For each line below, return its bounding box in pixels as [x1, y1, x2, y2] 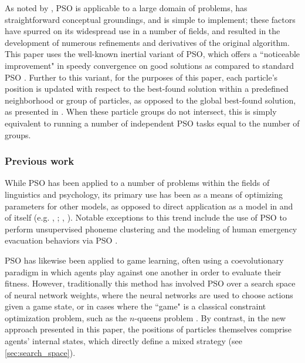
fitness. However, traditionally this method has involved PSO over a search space [5, 277, 296, 289]
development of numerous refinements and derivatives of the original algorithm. [5, 36, 290, 48]
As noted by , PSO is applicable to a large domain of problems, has [5, 2, 248, 14]
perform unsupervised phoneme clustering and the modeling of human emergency [5, 222, 297, 235]
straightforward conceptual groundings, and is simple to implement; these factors [5, 13, 296, 25]
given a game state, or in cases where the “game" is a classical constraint [5, 300, 266, 312]
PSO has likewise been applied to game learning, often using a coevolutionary [5, 254, 284, 266]
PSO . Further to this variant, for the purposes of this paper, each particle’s [5, 71, 278, 83]
